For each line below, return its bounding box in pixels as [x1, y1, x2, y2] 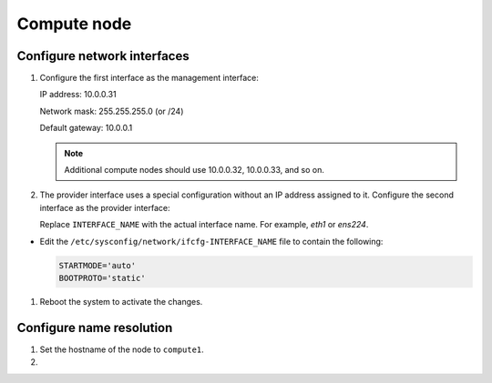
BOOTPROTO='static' [58, 273, 146, 283]
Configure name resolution [16, 319, 173, 336]
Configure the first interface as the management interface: [39, 73, 259, 84]
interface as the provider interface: [39, 202, 170, 213]
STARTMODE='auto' [58, 260, 137, 270]
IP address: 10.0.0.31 [39, 89, 118, 100]
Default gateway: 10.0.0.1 [39, 123, 133, 134]
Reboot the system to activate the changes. [39, 296, 203, 307]
